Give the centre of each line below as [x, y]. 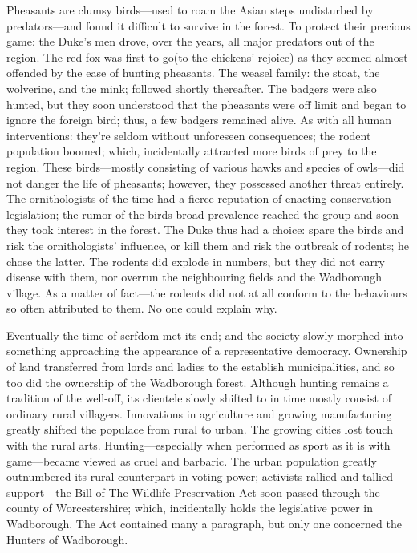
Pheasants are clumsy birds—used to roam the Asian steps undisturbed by [190, 10]
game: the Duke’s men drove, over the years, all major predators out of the [190, 41]
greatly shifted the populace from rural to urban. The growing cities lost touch [200, 429]
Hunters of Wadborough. [67, 539]
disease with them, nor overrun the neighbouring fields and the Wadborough [194, 277]
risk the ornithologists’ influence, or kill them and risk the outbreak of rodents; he [208, 245]
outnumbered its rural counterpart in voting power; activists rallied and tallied [200, 476]
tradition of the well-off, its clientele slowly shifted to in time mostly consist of [199, 398]
